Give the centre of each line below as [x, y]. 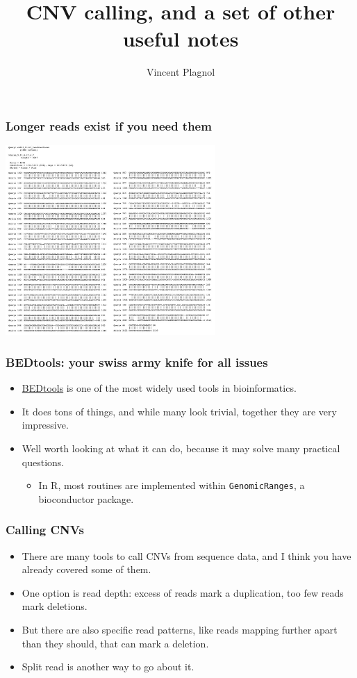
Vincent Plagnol [181, 72]
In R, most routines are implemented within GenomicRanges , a [172, 485]
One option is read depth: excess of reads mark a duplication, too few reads [183, 592]
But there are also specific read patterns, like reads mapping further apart [180, 629]
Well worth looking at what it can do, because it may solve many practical [181, 448]
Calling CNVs [45, 530]
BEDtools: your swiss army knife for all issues [137, 362]
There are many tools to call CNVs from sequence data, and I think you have [186, 555]
